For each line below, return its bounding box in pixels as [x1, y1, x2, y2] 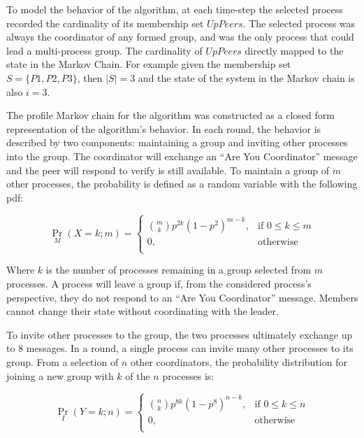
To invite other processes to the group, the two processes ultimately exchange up [6, 327, 353, 341]
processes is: [162, 368, 214, 383]
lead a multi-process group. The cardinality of [6, 43, 203, 57]
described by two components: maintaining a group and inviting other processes [6, 135, 348, 150]
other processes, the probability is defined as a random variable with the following [6, 176, 358, 191]
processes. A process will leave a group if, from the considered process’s [6, 276, 312, 290]
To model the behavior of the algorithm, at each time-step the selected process [6, 2, 343, 16]
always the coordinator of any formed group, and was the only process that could [6, 29, 354, 44]
